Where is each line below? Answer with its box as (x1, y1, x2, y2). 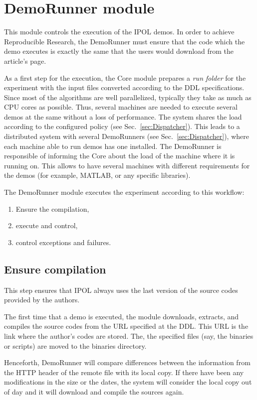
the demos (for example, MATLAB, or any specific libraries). (4, 170, 191, 180)
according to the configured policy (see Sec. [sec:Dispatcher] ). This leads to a (4, 121, 240, 132)
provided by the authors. (4, 294, 80, 305)
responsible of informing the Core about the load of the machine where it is (4, 150, 235, 161)
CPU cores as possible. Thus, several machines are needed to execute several (4, 102, 238, 112)
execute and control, (15, 220, 78, 231)
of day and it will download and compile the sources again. (4, 386, 184, 397)
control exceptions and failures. (15, 237, 111, 247)
